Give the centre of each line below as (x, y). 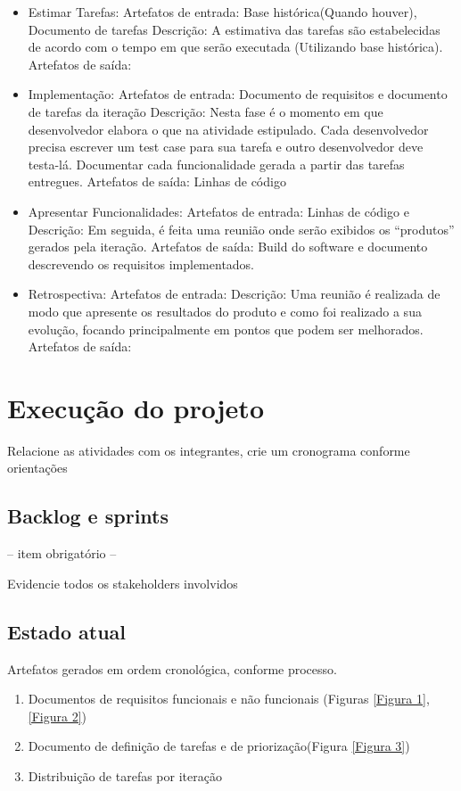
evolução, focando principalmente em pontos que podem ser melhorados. (226, 329)
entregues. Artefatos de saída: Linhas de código (157, 181)
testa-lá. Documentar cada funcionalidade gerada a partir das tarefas (216, 164)
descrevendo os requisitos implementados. (141, 264)
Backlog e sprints (88, 516)
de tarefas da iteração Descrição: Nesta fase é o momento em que (206, 111)
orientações (37, 468)
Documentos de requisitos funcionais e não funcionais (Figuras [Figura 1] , (229, 699)
